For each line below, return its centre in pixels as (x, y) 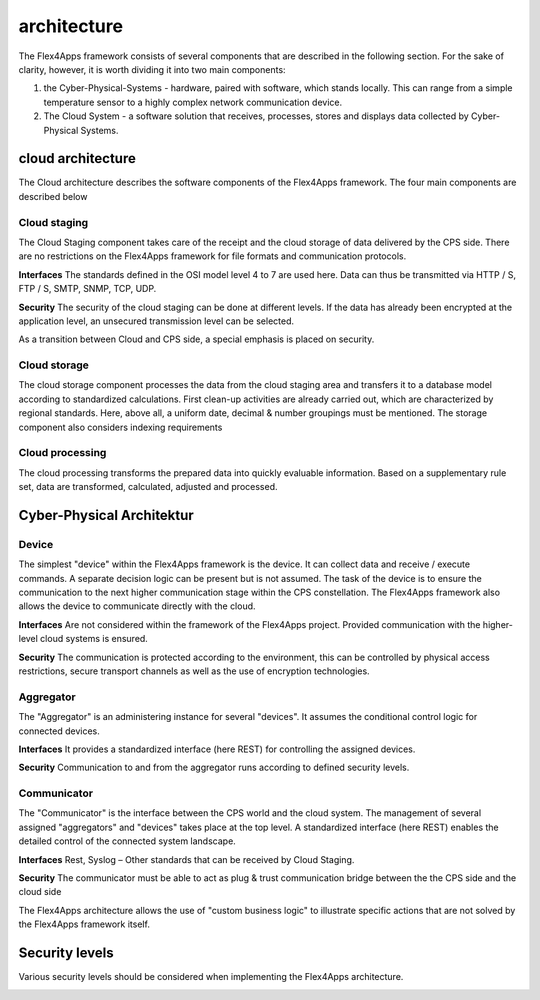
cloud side (40, 892)
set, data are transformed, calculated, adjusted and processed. (148, 487)
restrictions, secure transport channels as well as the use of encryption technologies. (194, 671)
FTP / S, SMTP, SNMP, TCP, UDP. (87, 289)
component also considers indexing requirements (120, 427)
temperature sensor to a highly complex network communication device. (193, 102)
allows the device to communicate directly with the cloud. (137, 606)
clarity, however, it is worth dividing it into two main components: (152, 69)
